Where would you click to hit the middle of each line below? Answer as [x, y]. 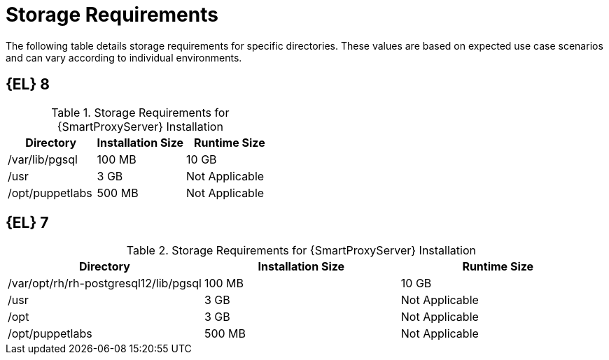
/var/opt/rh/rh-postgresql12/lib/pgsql [105, 283]
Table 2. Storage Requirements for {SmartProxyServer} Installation [301, 251]
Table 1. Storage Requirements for [140, 112]
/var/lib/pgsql [43, 159]
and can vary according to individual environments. [124, 57]
